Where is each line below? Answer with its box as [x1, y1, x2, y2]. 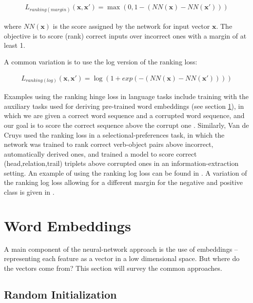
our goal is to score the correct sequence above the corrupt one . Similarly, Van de [4, 120, 249, 130]
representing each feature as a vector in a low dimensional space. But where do [4, 253, 240, 263]
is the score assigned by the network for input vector [53, 21, 210, 31]
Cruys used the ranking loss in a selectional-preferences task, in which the [4, 129, 225, 140]
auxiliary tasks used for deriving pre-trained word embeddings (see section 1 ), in [4, 101, 244, 111]
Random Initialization [4, 286, 117, 302]
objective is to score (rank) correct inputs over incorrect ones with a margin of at [4, 30, 247, 40]
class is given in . [4, 187, 55, 197]
